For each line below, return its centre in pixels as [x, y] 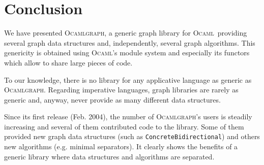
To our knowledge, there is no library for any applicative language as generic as [128, 79]
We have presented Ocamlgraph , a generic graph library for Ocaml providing [126, 33]
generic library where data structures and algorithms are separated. [109, 156]
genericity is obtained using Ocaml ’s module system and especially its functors [127, 53]
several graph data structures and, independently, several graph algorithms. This [130, 42]
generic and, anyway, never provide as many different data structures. [112, 99]
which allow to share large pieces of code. [68, 62]
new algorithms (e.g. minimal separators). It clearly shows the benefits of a [121, 146]
